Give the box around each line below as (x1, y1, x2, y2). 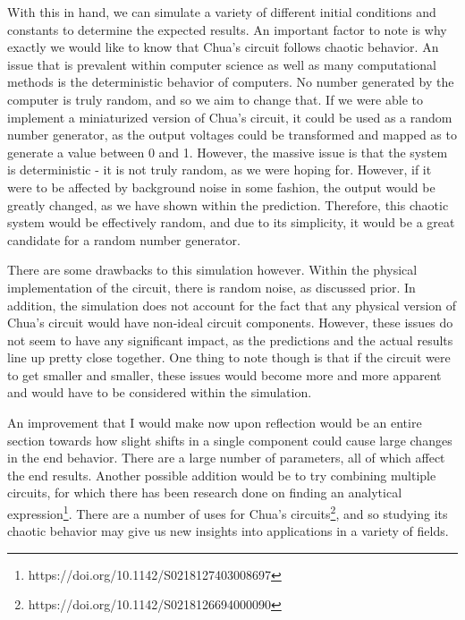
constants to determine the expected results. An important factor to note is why (7, 20, 447, 38)
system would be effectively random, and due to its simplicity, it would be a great (7, 213, 455, 232)
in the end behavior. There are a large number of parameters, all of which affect (7, 448, 445, 467)
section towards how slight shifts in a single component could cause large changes (7, 430, 452, 449)
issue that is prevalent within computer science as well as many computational (7, 55, 436, 73)
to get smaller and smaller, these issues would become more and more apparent (7, 365, 442, 384)
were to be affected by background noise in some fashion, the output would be (7, 177, 435, 196)
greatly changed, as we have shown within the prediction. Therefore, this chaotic (7, 195, 449, 214)
